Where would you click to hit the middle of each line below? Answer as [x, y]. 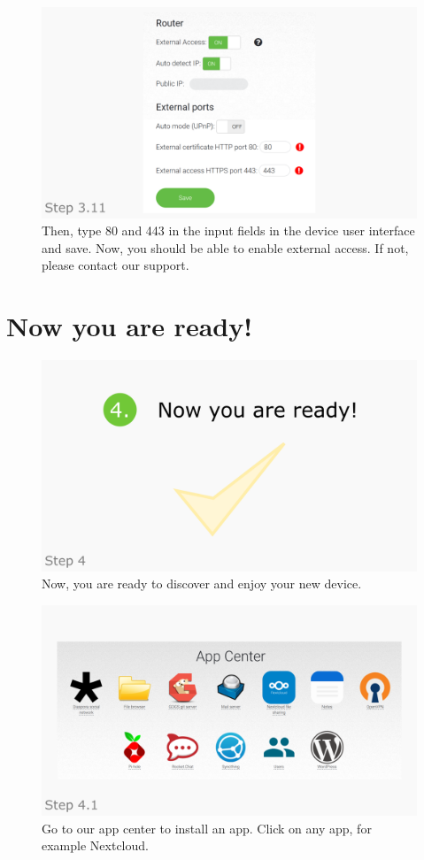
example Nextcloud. [95, 845]
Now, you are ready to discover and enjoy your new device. [202, 584]
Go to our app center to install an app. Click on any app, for [207, 828]
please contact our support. [116, 265]
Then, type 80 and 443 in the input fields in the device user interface [228, 230]
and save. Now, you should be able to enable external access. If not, [225, 247]
